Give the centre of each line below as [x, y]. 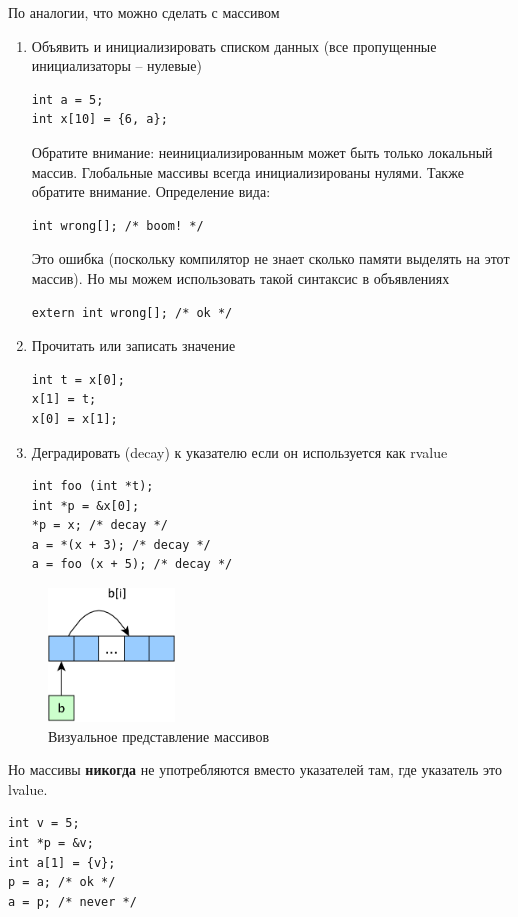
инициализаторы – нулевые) [116, 65]
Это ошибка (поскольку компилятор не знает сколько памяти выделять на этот [270, 258]
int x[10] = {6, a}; [99, 119]
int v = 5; [44, 823]
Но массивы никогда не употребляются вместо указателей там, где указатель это [255, 769]
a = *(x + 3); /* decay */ [121, 544]
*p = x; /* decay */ [99, 525]
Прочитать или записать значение [133, 345]
